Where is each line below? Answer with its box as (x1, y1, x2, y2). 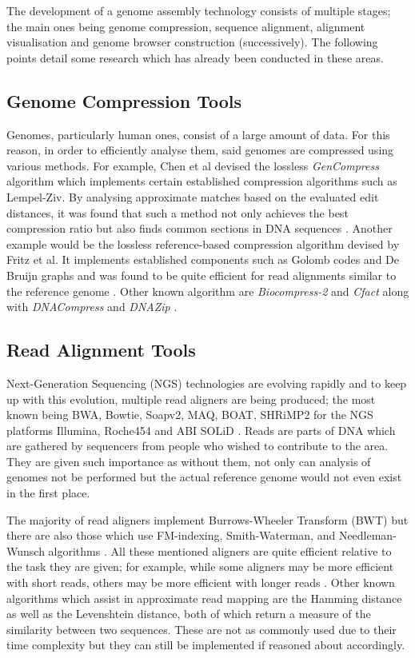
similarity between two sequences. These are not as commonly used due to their (6, 620, 397, 637)
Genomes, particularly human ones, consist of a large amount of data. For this (6, 126, 390, 142)
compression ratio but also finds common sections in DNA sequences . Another (6, 220, 393, 237)
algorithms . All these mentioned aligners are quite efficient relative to (48, 542, 392, 559)
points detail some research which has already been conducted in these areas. (6, 49, 384, 66)
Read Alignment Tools (6, 337, 196, 362)
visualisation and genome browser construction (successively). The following (6, 34, 378, 50)
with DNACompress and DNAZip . (6, 298, 178, 315)
